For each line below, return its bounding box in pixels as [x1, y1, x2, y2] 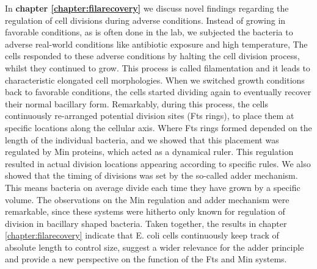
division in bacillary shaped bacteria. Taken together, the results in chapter [5, 217, 287, 229]
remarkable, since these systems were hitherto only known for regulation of [5, 205, 285, 218]
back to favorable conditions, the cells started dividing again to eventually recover [5, 85, 312, 98]
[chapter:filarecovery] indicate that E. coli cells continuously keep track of [5, 229, 279, 242]
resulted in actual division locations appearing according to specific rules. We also [5, 157, 311, 170]
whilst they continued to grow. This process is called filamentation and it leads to [5, 61, 310, 74]
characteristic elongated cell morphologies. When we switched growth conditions [5, 73, 305, 86]
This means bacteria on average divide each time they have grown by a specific [5, 181, 301, 193]
